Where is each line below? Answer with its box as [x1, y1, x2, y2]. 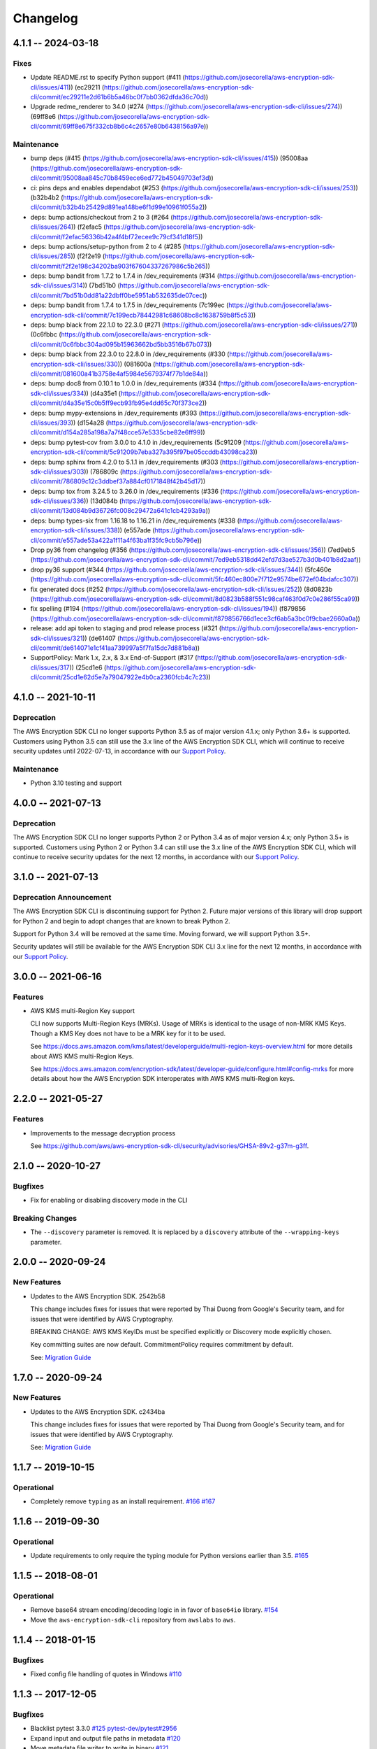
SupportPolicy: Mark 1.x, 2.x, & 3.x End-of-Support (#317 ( [30, 653, 198, 662]
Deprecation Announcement [13, 892, 112, 902]
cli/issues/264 [30, 222, 72, 231]
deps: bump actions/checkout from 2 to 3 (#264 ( [30, 213, 174, 221]
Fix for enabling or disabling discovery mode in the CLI [30, 1196, 188, 1205]
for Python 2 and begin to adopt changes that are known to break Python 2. [13, 916, 230, 925]
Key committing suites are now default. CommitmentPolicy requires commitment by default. [30, 1340, 294, 1349]
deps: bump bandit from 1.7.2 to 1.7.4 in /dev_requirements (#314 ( [30, 271, 220, 280]
